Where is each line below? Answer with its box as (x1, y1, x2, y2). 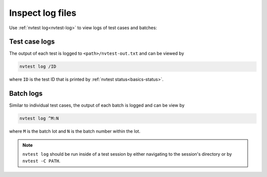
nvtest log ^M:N (19, 116, 59, 121)
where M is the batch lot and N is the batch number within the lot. (9, 129, 140, 134)
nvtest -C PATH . (22, 158, 61, 164)
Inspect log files (9, 7, 77, 18)
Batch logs (9, 89, 43, 98)
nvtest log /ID (19, 64, 56, 69)
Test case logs (9, 38, 55, 46)
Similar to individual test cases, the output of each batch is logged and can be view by (9, 102, 185, 108)
